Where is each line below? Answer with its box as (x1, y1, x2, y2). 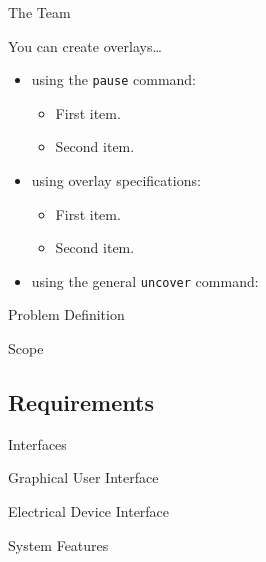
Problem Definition (8, 304, 125, 325)
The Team (8, 2, 71, 22)
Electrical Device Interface (8, 501, 170, 522)
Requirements (8, 387, 154, 418)
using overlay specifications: (31, 170, 201, 191)
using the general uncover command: (31, 270, 259, 291)
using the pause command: (31, 69, 197, 90)
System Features (8, 534, 109, 555)
